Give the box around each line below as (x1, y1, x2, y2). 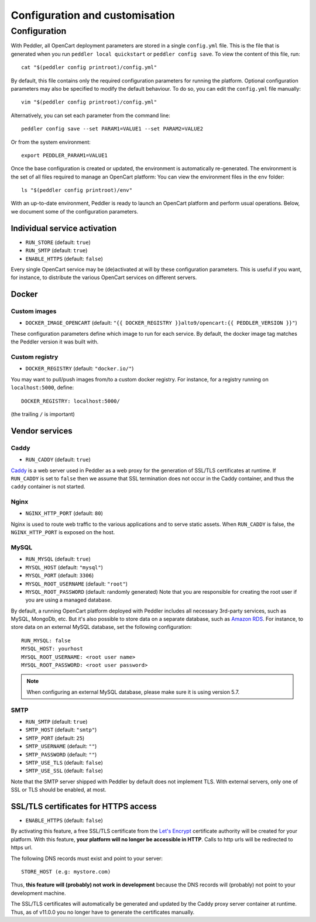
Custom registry (11, 353, 59, 361)
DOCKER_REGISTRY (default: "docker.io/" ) (25, 365, 134, 372)
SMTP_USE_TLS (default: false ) (25, 759, 104, 766)
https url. (11, 844, 33, 851)
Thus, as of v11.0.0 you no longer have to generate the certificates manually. (11, 909, 195, 916)
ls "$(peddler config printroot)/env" (21, 187, 133, 194)
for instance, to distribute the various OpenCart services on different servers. (11, 274, 197, 281)
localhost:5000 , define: (11, 384, 74, 391)
